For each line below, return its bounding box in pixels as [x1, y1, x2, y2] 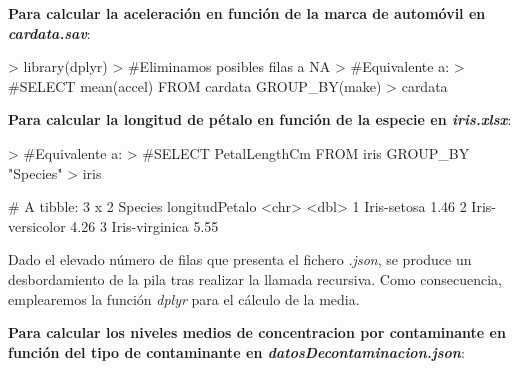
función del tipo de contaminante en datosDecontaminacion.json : [8, 341, 465, 362]
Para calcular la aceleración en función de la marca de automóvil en [8, 3, 486, 23]
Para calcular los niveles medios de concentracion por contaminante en [8, 322, 506, 343]
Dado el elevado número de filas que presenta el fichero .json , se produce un [8, 249, 472, 270]
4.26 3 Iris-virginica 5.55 [70, 215, 219, 236]
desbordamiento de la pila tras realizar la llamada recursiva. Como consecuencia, [8, 268, 503, 289]
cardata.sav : [8, 22, 91, 43]
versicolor [8, 215, 66, 236]
